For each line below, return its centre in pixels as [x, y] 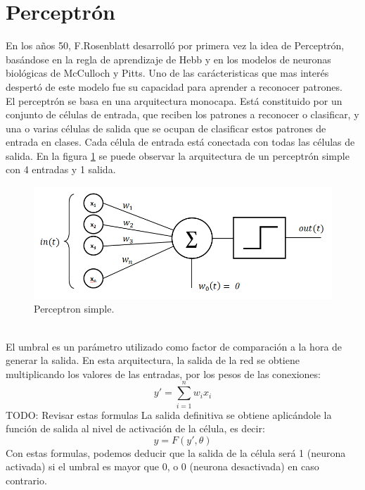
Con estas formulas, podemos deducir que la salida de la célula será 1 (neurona [176, 452]
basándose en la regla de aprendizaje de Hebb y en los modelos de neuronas [168, 59]
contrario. [26, 480]
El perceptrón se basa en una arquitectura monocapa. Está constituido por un [174, 100]
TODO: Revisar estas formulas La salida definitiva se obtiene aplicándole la [169, 414]
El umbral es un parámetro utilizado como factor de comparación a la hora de [174, 346]
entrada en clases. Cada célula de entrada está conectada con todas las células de [180, 142]
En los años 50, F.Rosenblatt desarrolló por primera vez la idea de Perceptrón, [175, 45]
